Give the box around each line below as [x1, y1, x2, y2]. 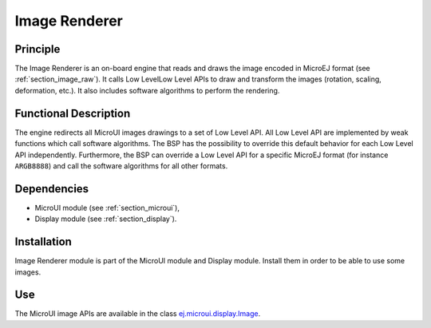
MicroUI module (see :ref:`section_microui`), [34, 203, 180, 212]
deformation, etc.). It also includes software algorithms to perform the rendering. [14, 85, 280, 95]
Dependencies [14, 182, 89, 196]
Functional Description [14, 106, 131, 120]
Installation [14, 235, 72, 249]
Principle [14, 42, 61, 56]
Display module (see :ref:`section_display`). [34, 214, 177, 223]
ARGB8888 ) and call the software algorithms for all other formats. [14, 160, 228, 171]
